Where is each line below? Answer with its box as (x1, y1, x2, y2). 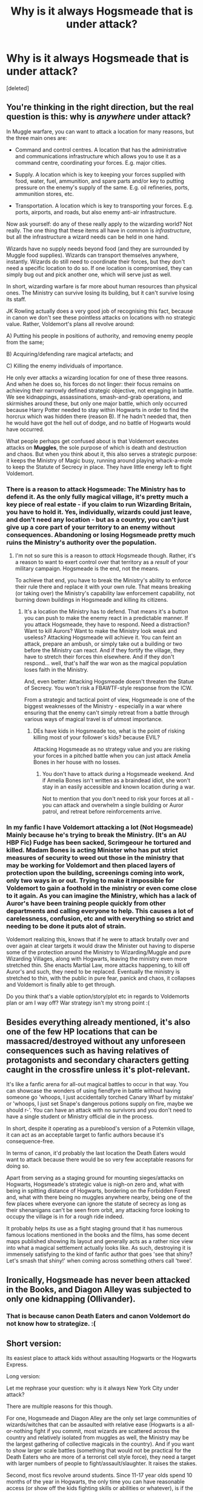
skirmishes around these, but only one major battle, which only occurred (6, 400, 188, 407)
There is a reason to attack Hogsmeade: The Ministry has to (6, 485, 186, 493)
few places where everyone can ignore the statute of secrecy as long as (6, 1200, 187, 1207)
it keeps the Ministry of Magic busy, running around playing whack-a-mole (6, 456, 193, 464)
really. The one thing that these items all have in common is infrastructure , (6, 226, 192, 234)
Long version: (6, 1373, 41, 1380)
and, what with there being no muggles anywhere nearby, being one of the (6, 1194, 193, 1201)
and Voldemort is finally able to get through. (6, 981, 116, 988)
